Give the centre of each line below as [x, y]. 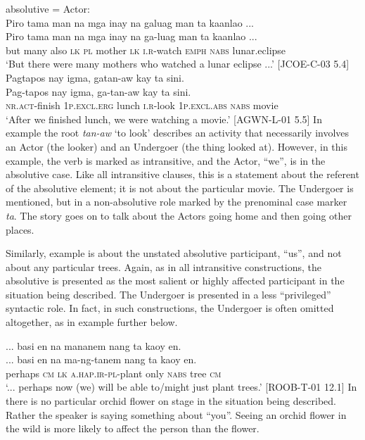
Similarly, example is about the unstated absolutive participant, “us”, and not [174, 253]
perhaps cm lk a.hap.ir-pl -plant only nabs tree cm [114, 373]
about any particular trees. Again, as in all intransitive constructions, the [164, 266]
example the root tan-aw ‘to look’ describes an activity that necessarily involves [178, 133]
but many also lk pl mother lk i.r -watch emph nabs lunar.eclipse [146, 50]
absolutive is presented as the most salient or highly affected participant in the [175, 281]
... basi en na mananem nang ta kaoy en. [94, 345]
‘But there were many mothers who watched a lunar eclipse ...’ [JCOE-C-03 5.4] [178, 64]
